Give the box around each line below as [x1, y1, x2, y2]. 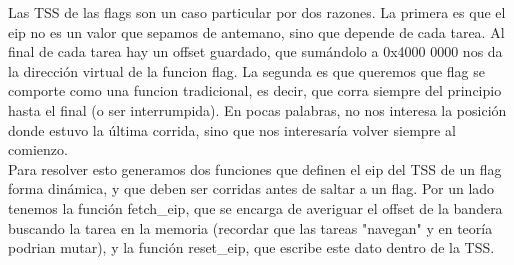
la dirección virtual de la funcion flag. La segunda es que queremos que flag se [8, 60, 485, 81]
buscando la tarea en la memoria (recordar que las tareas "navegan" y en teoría [8, 217, 493, 238]
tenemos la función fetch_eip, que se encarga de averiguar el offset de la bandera [8, 197, 503, 218]
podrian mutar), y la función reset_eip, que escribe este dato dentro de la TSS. [8, 237, 495, 258]
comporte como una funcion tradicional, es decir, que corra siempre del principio [8, 80, 502, 101]
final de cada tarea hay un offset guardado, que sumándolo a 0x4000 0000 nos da [8, 41, 503, 62]
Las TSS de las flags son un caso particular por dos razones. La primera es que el [8, 2, 506, 22]
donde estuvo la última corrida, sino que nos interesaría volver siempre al [8, 119, 456, 140]
